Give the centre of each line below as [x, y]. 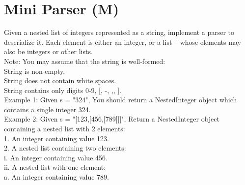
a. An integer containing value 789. [56, 177]
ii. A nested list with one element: [55, 167]
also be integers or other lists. [48, 51]
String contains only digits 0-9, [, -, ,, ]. [63, 90]
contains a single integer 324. [47, 109]
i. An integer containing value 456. [56, 157]
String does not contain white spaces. [60, 80]
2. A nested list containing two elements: [65, 148]
